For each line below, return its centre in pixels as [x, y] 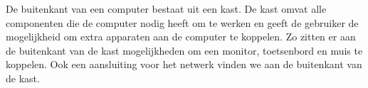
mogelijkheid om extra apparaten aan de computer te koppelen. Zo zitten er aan [181, 37]
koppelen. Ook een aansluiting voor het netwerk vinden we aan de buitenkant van [184, 64]
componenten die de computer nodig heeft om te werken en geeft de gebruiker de [182, 22]
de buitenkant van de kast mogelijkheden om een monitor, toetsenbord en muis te [184, 50]
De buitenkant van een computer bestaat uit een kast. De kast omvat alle [166, 9]
